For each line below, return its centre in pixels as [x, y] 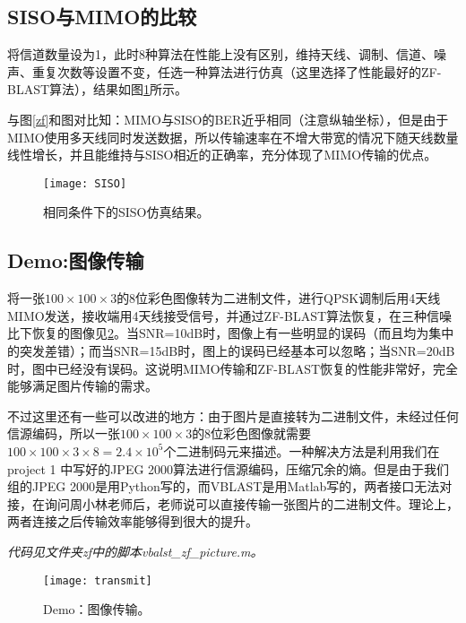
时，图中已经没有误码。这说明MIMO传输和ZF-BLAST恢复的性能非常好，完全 [233, 368]
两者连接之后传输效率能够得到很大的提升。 [133, 521]
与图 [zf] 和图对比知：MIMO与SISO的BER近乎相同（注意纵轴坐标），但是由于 [228, 119]
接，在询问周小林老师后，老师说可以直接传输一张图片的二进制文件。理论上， [233, 503]
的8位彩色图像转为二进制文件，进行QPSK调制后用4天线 [279, 298]
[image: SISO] [85, 183]
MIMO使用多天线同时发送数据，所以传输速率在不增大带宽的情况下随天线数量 [233, 137]
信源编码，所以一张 [64, 433]
